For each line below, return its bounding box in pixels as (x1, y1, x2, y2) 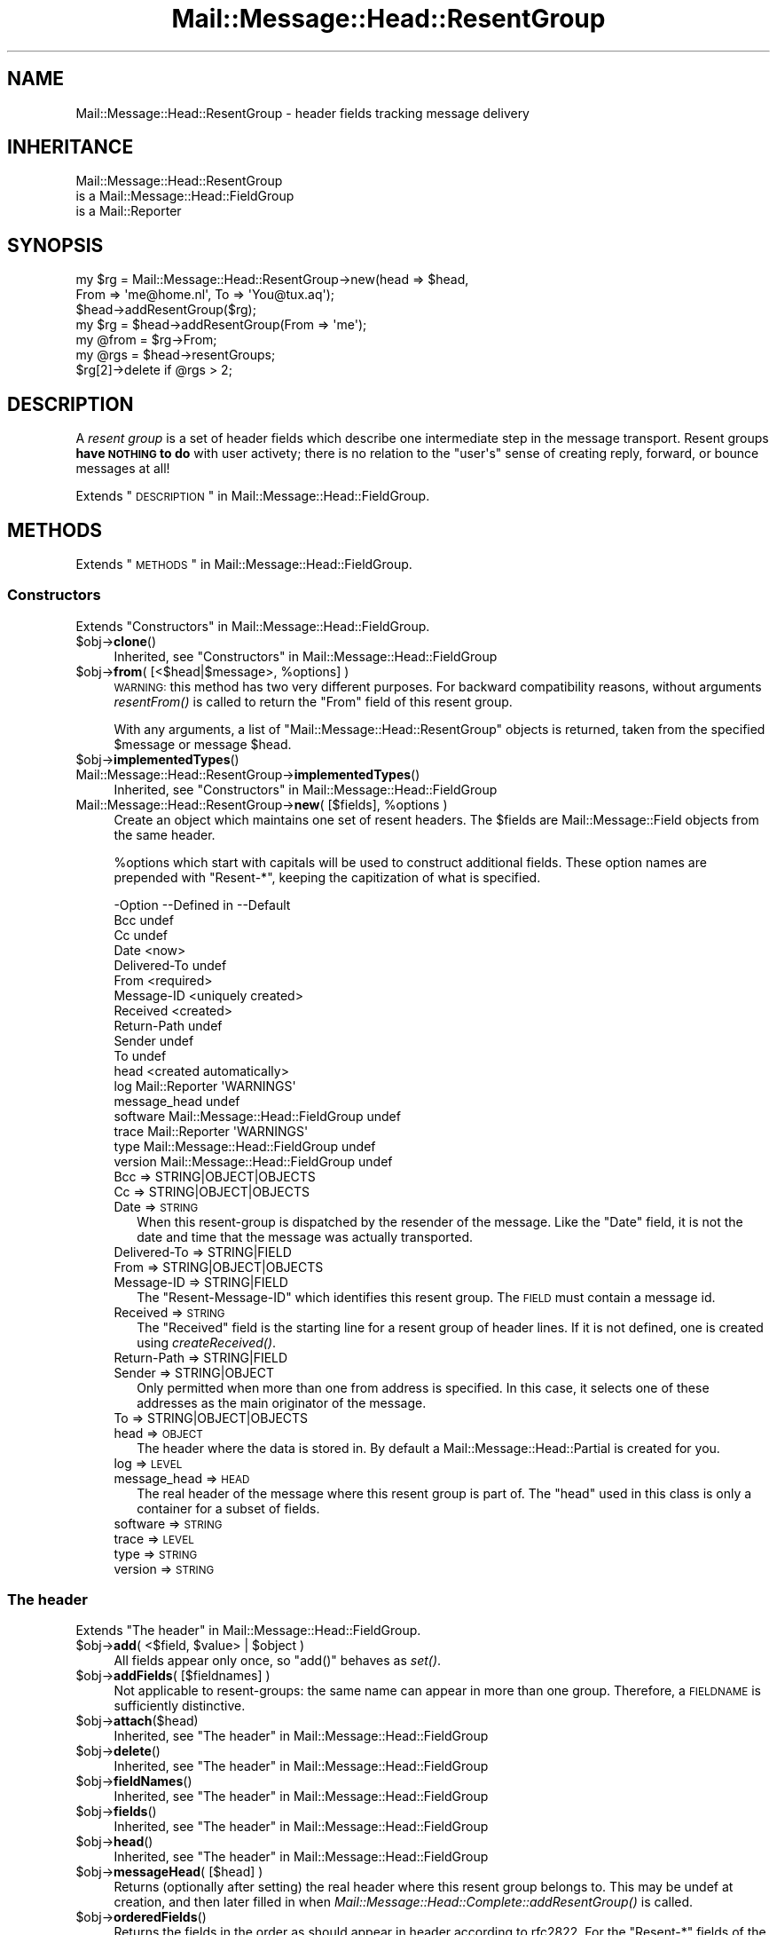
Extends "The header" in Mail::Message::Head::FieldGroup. (75, 1623, 421, 1639)
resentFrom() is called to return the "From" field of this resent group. (114, 693, 513, 709)
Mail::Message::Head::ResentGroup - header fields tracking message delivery (75, 105, 530, 121)
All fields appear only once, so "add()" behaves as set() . (114, 1653, 442, 1669)
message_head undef (114, 1093, 240, 1109)
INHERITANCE (7, 136, 134, 159)
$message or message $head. (114, 736, 292, 752)
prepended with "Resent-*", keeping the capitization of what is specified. (114, 869, 541, 885)
